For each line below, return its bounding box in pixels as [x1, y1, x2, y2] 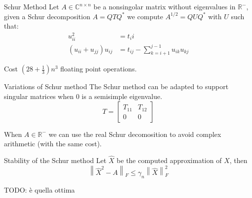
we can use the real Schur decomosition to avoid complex [48, 129, 221, 139]
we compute [127, 11, 163, 21]
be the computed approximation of [117, 155, 222, 165]
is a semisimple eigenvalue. [82, 91, 163, 101]
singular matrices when [4, 91, 74, 101]
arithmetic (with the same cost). [4, 138, 102, 149]
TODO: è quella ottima [4, 185, 75, 195]
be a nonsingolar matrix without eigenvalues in [93, 1, 236, 11]
